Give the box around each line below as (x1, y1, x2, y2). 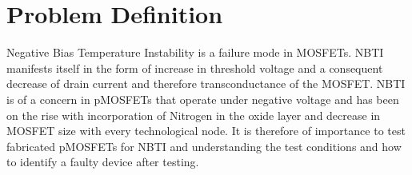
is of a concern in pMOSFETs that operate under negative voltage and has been (6, 90, 399, 107)
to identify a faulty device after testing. (6, 153, 199, 170)
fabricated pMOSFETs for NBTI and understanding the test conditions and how (6, 137, 402, 154)
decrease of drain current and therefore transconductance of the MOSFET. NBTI (6, 75, 406, 92)
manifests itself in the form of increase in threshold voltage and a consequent (6, 59, 383, 76)
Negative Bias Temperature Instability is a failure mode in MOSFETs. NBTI (6, 44, 384, 61)
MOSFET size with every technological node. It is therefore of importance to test (6, 122, 406, 139)
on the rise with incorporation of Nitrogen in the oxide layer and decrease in (6, 106, 381, 123)
